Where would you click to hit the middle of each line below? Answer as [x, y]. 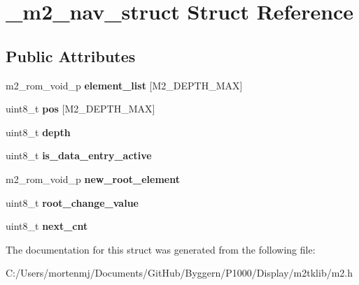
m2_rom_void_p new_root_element [93, 178]
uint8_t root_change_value [72, 202]
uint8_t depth [38, 132]
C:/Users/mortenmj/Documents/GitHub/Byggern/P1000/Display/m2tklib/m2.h [179, 273]
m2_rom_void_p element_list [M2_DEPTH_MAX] [124, 85]
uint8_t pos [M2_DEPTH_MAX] [80, 109]
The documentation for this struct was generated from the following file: [161, 249]
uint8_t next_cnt [47, 226]
